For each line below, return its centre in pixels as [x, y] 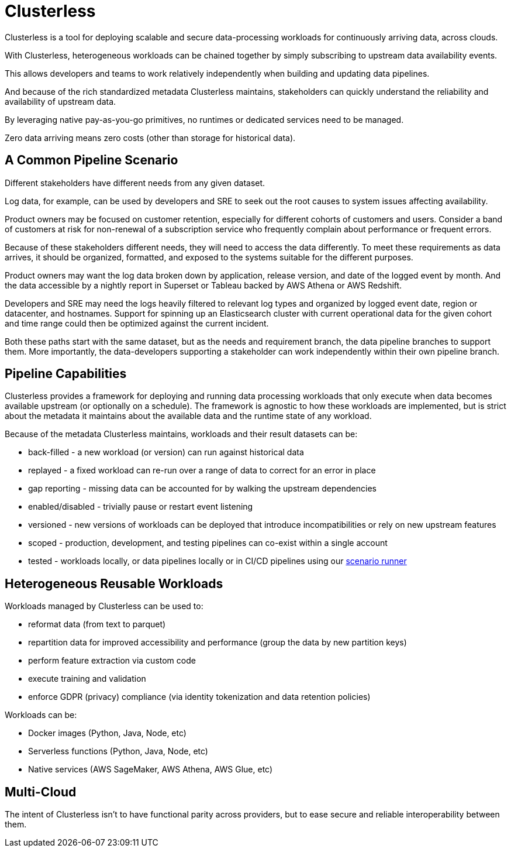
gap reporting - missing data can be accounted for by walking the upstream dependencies [202, 489]
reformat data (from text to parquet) [97, 624]
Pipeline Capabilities [66, 374]
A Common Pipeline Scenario [92, 160]
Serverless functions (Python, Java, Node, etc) [118, 751]
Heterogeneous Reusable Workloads [114, 583]
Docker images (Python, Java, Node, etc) [107, 733]
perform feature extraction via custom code [112, 661]
